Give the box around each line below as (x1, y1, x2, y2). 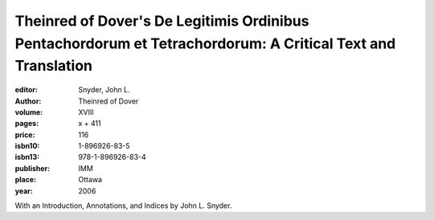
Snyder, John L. (78, 85, 130, 95)
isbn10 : (14, 141, 40, 151)
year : (14, 185, 34, 196)
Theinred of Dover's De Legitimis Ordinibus (14, 12, 309, 30)
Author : (14, 96, 42, 106)
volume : (14, 107, 43, 116)
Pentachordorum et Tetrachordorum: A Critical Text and (14, 35, 396, 52)
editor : (14, 85, 38, 95)
